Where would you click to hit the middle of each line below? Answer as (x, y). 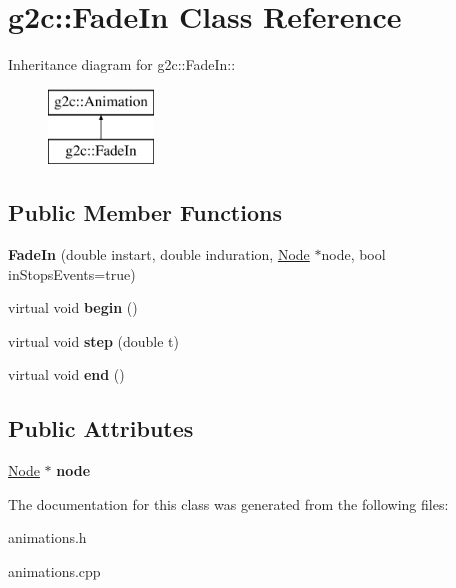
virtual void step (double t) (93, 340)
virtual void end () (66, 374)
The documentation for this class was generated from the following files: (228, 503)
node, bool (353, 254)
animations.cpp (54, 571)
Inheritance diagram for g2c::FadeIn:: (122, 64)
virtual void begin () (73, 307)
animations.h (47, 537)
